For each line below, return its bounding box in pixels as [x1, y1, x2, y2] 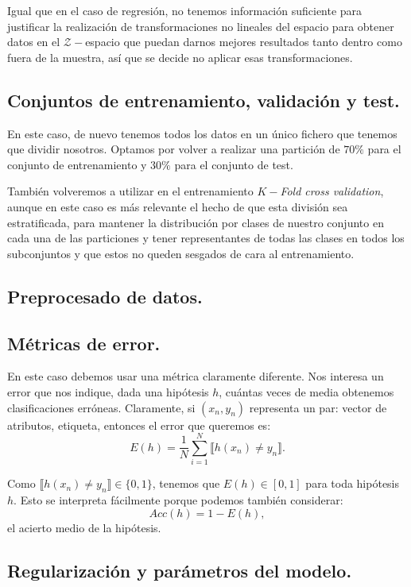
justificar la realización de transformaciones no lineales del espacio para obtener [7, 17, 394, 34]
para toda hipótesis [305, 475, 400, 492]
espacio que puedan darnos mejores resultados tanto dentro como [85, 33, 402, 50]
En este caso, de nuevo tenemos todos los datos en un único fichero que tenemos [7, 125, 397, 141]
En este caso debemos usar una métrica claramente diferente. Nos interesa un [7, 368, 384, 384]
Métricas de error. [7, 330, 161, 355]
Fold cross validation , [280, 183, 384, 199]
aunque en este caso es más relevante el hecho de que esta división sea [7, 198, 348, 214]
